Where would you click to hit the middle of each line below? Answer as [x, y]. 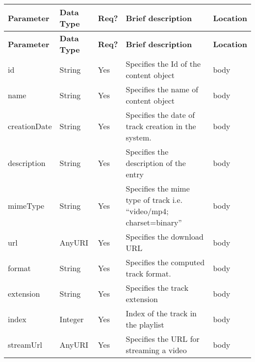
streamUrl [25, 344]
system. [139, 137]
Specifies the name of [162, 89]
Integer [72, 319]
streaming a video [156, 350]
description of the [156, 163]
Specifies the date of [160, 115]
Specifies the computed [165, 262]
